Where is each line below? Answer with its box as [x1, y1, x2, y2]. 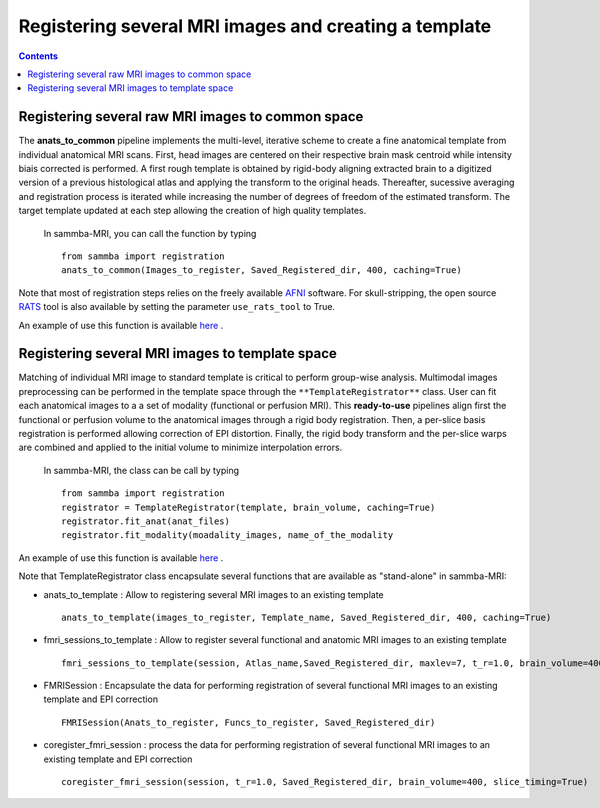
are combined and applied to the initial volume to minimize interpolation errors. [18, 441, 343, 454]
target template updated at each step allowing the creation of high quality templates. [18, 205, 367, 217]
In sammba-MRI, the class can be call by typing [43, 464, 240, 476]
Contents [18, 50, 59, 62]
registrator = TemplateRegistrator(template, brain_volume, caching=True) [61, 501, 436, 513]
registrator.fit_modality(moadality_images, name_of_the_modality [61, 530, 394, 541]
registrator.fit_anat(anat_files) [61, 515, 230, 527]
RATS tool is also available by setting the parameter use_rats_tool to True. [18, 301, 335, 313]
